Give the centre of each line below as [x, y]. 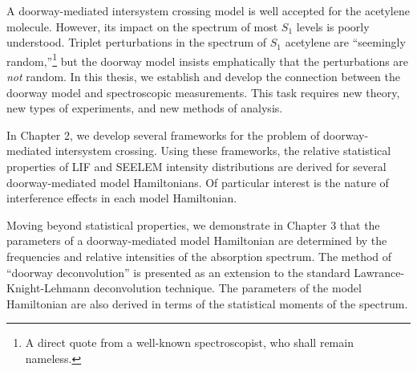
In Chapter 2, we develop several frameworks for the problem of [163, 135]
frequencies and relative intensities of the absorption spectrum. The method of [199, 256]
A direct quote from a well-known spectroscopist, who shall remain [189, 342]
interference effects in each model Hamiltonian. [122, 198]
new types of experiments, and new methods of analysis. [145, 108]
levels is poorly [333, 26]
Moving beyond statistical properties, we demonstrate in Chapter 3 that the [193, 224]
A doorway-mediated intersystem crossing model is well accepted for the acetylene [208, 10]
